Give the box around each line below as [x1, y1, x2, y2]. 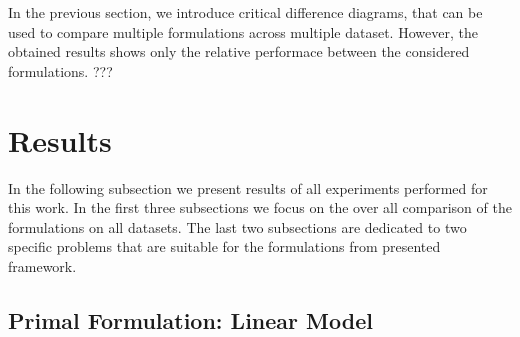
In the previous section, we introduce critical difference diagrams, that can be [8, 2, 483, 22]
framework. [8, 255, 77, 276]
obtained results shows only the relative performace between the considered [8, 41, 470, 62]
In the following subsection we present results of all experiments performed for [8, 177, 488, 198]
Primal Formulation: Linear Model [8, 304, 373, 335]
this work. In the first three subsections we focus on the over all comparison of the [8, 197, 512, 218]
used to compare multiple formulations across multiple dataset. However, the [8, 21, 478, 42]
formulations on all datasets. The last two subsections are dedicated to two [8, 216, 467, 237]
